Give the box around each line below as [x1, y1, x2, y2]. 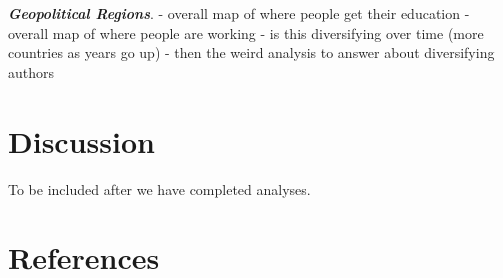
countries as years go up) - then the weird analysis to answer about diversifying [8, 42, 495, 63]
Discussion [8, 120, 155, 161]
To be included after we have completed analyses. [8, 178, 311, 199]
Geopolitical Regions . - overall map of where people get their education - [8, 3, 470, 23]
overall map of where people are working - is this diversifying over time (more [8, 22, 484, 43]
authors [8, 61, 55, 82]
